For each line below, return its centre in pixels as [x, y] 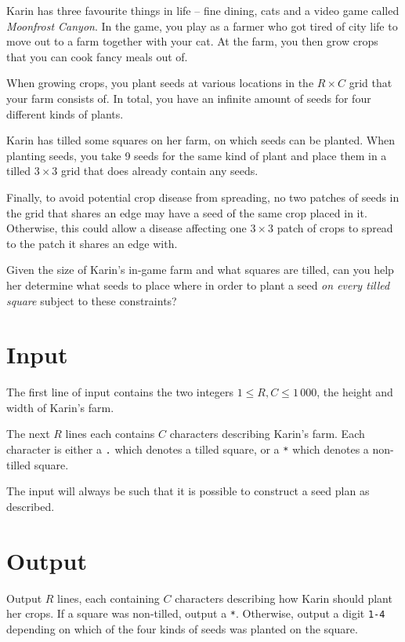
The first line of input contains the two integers [120, 392]
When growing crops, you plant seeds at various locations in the [160, 83]
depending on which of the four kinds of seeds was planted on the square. [182, 628]
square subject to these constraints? [92, 300]
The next [28, 434]
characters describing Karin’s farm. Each [267, 434]
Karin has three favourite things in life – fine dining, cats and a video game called [203, 10]
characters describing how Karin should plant [284, 598]
